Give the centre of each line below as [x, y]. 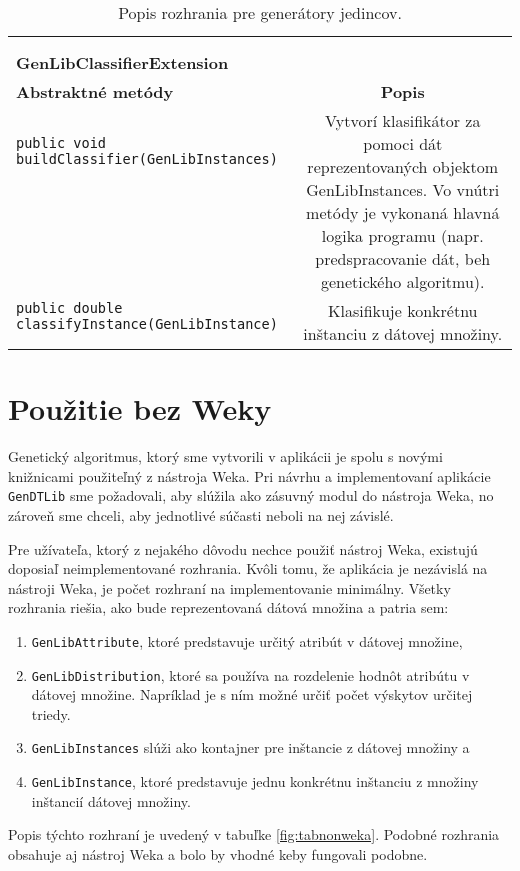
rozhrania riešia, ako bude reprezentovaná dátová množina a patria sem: [228, 607]
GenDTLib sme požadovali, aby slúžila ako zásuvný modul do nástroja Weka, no [251, 495]
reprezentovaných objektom [403, 166]
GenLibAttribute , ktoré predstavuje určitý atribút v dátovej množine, [247, 640]
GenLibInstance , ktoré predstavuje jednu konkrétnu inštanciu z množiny [255, 781]
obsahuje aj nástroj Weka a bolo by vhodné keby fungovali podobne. [218, 853]
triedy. [51, 713]
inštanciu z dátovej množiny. [403, 333]
